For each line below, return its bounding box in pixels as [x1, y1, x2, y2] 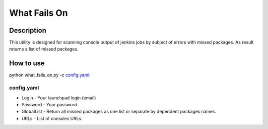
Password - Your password [21, 101, 77, 107]
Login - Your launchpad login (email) [21, 94, 96, 101]
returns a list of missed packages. [9, 46, 79, 52]
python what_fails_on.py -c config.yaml [9, 72, 90, 78]
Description [9, 26, 47, 35]
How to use [9, 59, 45, 68]
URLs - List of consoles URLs [21, 115, 81, 121]
